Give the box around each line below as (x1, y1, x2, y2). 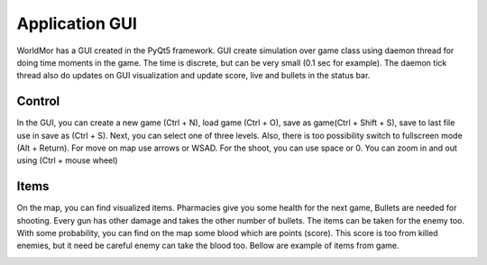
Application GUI (16, 14, 137, 33)
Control (16, 94, 60, 109)
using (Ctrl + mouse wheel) (16, 155, 118, 166)
